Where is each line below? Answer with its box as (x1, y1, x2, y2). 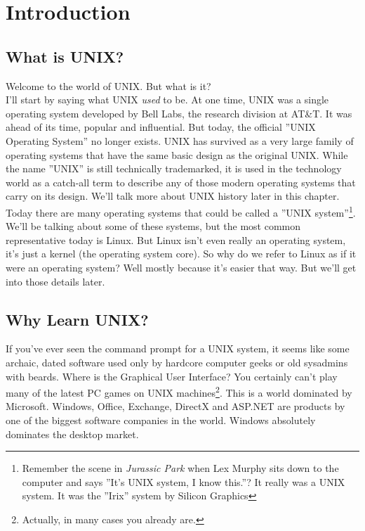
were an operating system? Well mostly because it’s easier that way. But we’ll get (6, 260, 357, 274)
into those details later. (6, 274, 105, 288)
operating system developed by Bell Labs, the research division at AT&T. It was (6, 105, 352, 120)
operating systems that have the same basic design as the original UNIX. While (6, 147, 348, 162)
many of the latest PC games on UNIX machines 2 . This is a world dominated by (6, 383, 352, 399)
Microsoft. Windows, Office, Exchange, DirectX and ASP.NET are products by (6, 399, 345, 414)
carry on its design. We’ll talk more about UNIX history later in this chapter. (6, 188, 340, 203)
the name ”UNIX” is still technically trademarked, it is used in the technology (6, 161, 342, 176)
